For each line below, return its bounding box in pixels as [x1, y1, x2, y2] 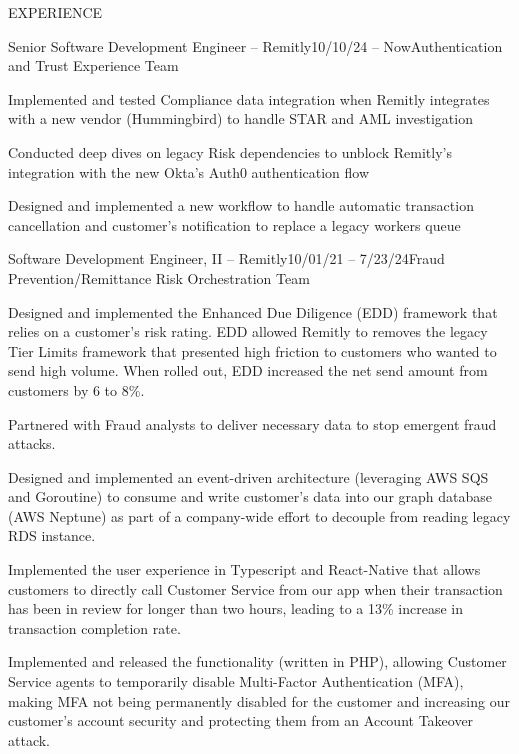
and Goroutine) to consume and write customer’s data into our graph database [8, 486, 493, 507]
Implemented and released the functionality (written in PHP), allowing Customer [8, 651, 507, 672]
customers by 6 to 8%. [8, 379, 145, 400]
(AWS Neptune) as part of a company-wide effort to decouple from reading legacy [8, 505, 511, 526]
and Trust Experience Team [8, 55, 179, 76]
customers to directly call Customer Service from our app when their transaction [8, 578, 503, 599]
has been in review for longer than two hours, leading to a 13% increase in [8, 598, 464, 619]
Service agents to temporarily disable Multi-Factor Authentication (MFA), [8, 671, 464, 692]
